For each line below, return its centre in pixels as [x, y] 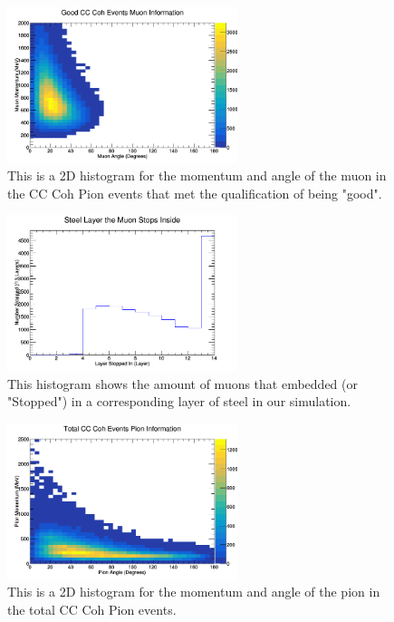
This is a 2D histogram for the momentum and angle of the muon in [197, 175]
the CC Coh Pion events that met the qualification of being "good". [195, 193]
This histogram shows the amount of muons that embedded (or [183, 383]
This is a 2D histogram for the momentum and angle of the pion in [194, 592]
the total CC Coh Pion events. [92, 609]
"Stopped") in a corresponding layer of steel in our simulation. [179, 401]
